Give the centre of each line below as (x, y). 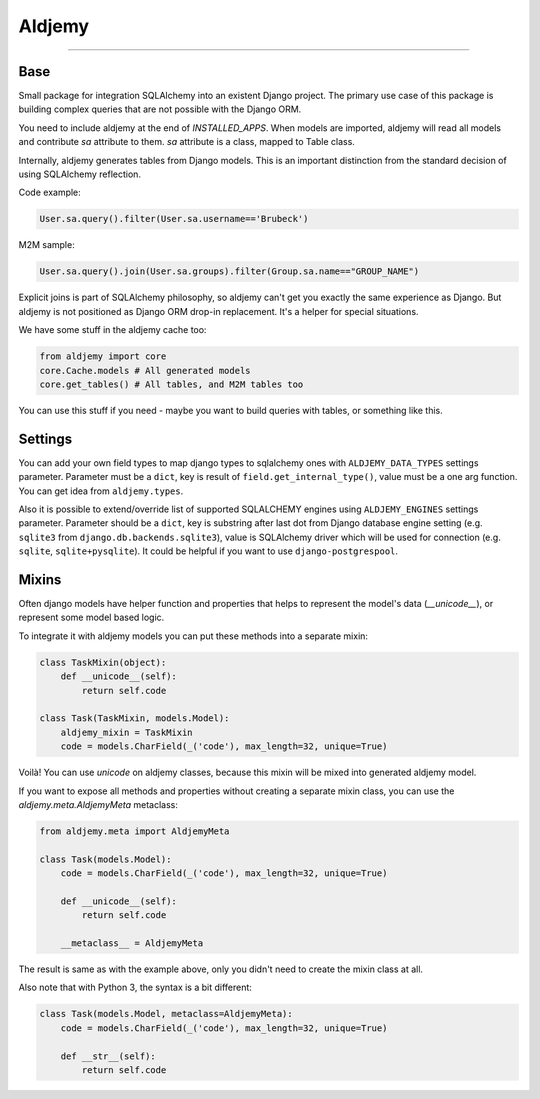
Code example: (50, 192)
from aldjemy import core (103, 356)
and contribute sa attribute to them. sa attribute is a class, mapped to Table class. (186, 142)
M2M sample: (46, 245)
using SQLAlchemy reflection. (80, 174)
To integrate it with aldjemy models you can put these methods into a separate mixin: (193, 636)
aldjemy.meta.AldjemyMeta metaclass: (98, 804)
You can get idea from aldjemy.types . (101, 491)
